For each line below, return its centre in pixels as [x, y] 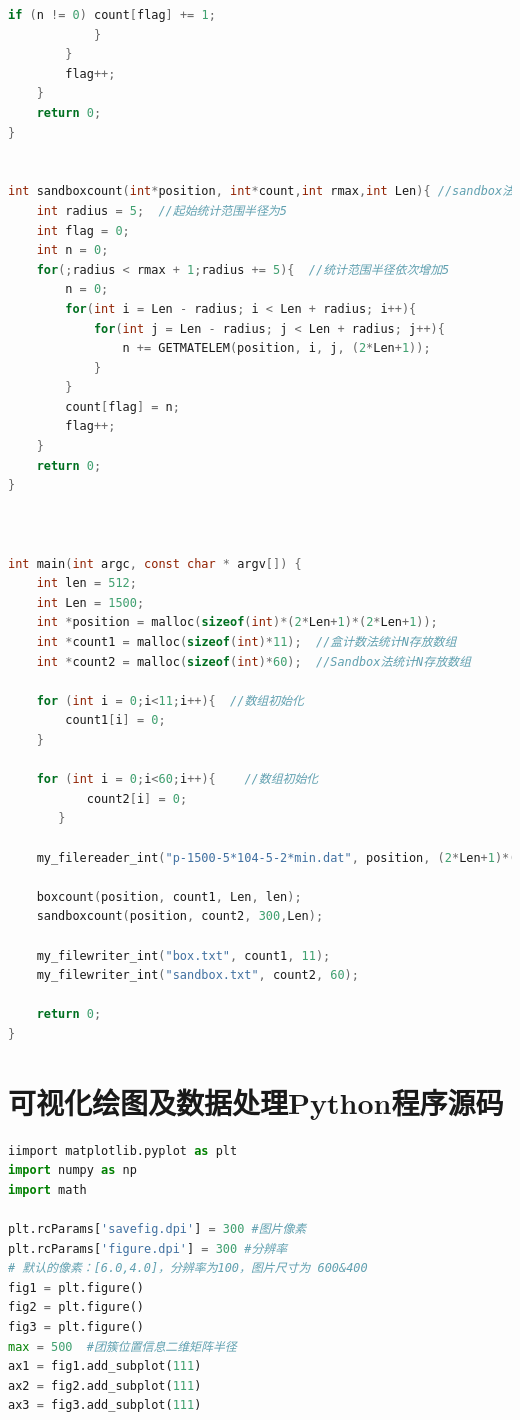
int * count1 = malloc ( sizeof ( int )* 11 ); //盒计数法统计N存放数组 [246, 642]
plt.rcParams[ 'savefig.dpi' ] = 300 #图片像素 [157, 1228]
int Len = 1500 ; [90, 602]
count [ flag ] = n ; [122, 406]
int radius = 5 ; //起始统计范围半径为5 [161, 210]
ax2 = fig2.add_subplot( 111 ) [105, 1385]
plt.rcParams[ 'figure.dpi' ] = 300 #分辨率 [148, 1248]
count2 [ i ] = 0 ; [137, 798]
